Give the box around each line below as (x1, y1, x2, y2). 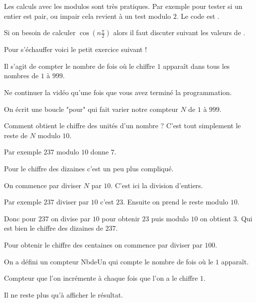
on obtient (200, 213, 231, 223)
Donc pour (4, 213, 36, 223)
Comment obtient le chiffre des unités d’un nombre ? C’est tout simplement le (4, 120, 241, 131)
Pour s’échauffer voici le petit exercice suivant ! (4, 44, 147, 54)
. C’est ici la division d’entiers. (110, 180, 203, 190)
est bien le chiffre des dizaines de (4, 223, 103, 233)
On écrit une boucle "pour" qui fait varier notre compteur (4, 103, 178, 114)
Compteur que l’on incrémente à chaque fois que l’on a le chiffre (4, 273, 198, 283)
